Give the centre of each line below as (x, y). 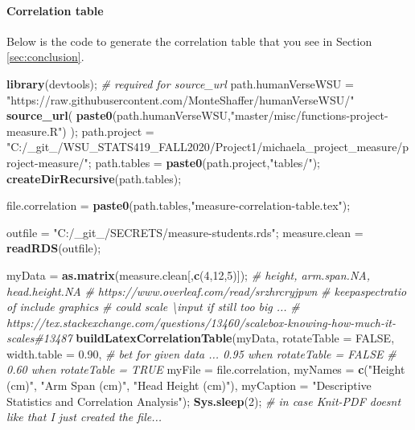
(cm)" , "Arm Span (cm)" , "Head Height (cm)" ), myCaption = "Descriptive (189, 385)
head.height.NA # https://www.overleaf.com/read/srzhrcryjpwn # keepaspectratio (207, 291)
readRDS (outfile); (54, 248)
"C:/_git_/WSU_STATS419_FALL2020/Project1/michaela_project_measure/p (208, 147)
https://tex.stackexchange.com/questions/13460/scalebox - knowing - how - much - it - (201, 322)
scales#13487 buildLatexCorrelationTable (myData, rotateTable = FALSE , (201, 338)
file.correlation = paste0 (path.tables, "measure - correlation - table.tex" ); (179, 205)
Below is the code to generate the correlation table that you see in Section (189, 41)
